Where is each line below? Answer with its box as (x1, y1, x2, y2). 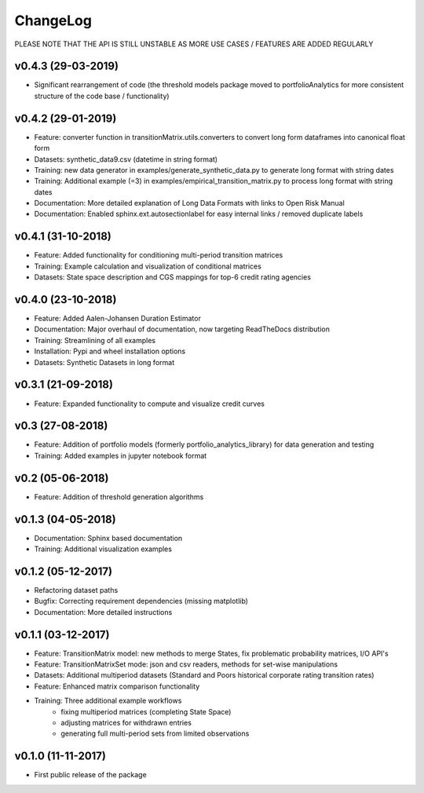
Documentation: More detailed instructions (34, 607, 173, 616)
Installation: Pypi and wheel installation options (34, 346, 186, 356)
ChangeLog (14, 12, 92, 29)
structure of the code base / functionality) (34, 91, 170, 100)
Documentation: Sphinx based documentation (34, 533, 183, 543)
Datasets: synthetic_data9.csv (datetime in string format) (34, 154, 218, 164)
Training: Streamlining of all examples (34, 335, 156, 345)
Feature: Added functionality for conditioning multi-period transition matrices (34, 250, 283, 260)
